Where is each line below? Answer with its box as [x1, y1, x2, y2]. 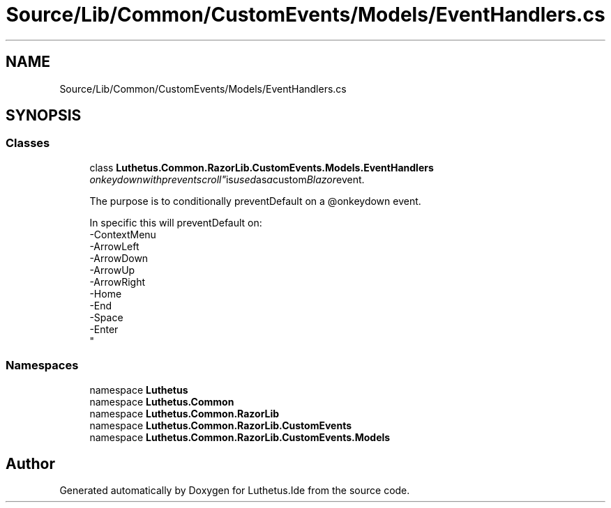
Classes [6, 136, 50, 151]
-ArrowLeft [89, 240, 139, 252]
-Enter [89, 323, 119, 335]
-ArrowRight [89, 275, 145, 288]
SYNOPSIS [6, 107, 82, 125]
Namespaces [6, 358, 79, 373]
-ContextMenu [89, 228, 156, 240]
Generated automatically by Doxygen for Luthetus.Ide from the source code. [59, 484, 410, 497]
